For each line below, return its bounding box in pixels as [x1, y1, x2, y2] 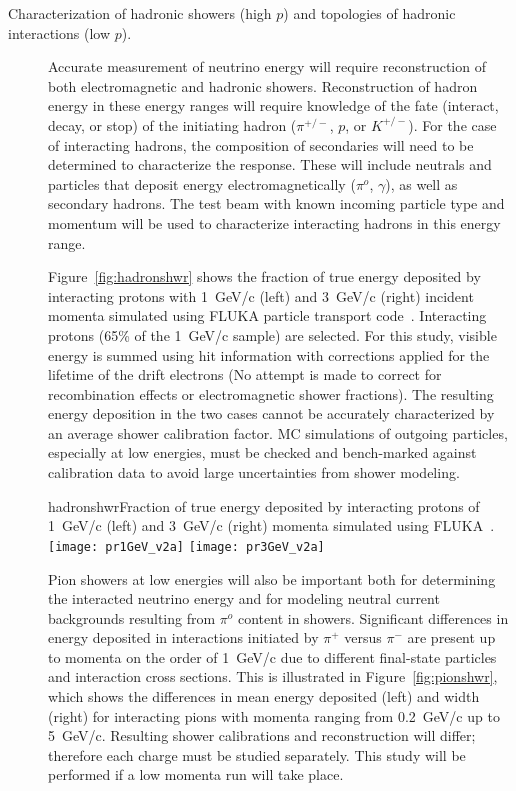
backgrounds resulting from [48, 607, 216, 628]
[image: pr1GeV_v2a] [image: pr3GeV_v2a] [48, 539, 325, 554]
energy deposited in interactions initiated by [48, 627, 319, 648]
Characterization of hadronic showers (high [8, 3, 272, 23]
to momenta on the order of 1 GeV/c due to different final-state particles [48, 646, 497, 667]
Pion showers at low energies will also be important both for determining [48, 568, 496, 589]
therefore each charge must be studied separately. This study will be [48, 744, 466, 765]
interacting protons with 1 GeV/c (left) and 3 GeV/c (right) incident [48, 285, 474, 306]
